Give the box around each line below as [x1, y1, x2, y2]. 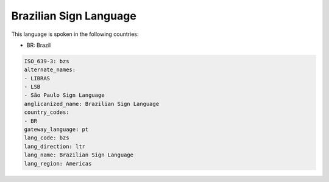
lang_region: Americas [24, 160, 92, 167]
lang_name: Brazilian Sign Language [24, 152, 134, 158]
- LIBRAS [24, 75, 51, 82]
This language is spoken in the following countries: [11, 30, 139, 38]
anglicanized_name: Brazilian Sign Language [24, 100, 160, 107]
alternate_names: [24, 66, 76, 73]
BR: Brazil [26, 41, 51, 49]
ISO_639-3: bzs [24, 58, 69, 65]
